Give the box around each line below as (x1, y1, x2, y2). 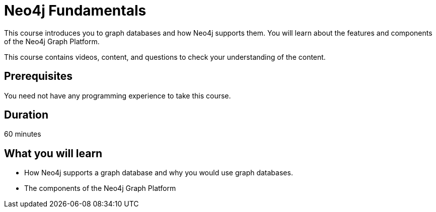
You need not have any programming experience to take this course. (4, 91, 231, 100)
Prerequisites (4, 70, 72, 83)
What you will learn (4, 147, 103, 160)
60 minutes (4, 130, 41, 139)
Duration (4, 109, 49, 122)
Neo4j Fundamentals (4, 2, 147, 19)
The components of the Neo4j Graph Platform (24, 184, 176, 193)
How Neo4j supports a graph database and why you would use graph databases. (24, 168, 293, 177)
